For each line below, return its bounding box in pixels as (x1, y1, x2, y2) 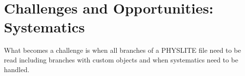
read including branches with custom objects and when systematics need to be (4, 54, 239, 64)
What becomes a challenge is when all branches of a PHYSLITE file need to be (4, 45, 241, 55)
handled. (4, 64, 30, 74)
